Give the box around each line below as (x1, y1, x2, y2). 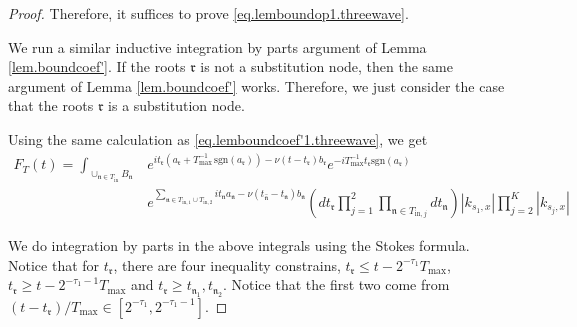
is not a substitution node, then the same (200, 56, 453, 77)
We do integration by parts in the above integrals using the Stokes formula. (8, 234, 470, 255)
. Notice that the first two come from (222, 274, 450, 295)
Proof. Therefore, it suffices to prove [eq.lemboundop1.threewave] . (8, 3, 409, 23)
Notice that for (8, 254, 100, 275)
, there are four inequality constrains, (113, 254, 341, 275)
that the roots (8, 95, 94, 116)
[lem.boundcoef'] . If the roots (8, 56, 186, 77)
